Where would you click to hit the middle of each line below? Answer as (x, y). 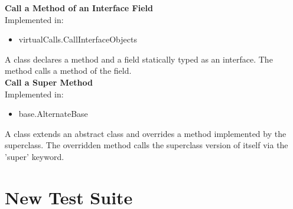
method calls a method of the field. (68, 71)
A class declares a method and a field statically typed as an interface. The (139, 59)
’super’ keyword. (35, 156)
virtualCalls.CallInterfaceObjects (78, 39)
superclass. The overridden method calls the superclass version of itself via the (146, 145)
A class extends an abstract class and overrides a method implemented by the (146, 133)
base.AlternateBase (53, 114)
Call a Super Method (49, 82)
